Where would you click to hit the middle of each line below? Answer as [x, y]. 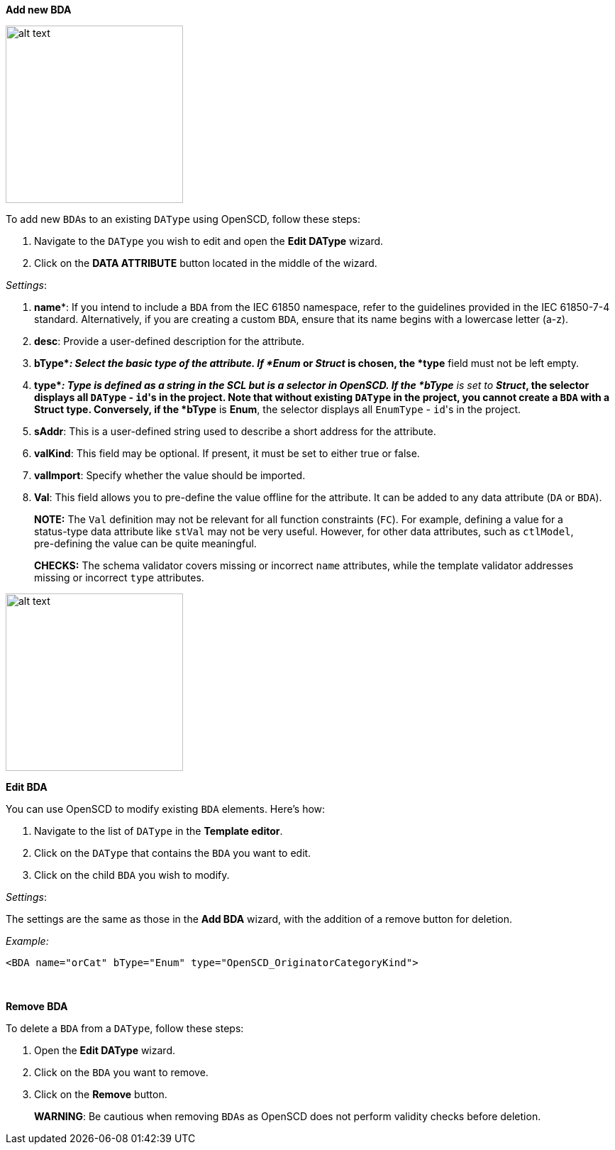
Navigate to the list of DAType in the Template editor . [159, 831]
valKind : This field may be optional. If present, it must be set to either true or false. [227, 453]
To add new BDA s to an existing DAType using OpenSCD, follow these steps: [183, 219]
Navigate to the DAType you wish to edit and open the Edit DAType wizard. [209, 241]
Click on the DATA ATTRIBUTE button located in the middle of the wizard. [206, 263]
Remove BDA [37, 1006]
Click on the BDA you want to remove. [121, 1072]
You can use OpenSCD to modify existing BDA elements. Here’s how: [166, 809]
